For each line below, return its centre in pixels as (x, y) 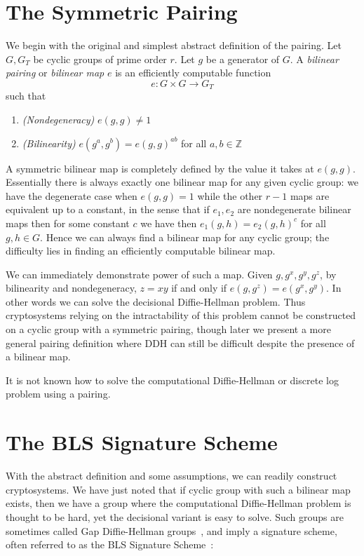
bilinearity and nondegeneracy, (71, 288)
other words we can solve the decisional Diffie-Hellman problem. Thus (156, 301)
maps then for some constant (68, 223)
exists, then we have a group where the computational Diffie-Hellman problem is (178, 503)
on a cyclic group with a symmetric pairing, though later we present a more (168, 329)
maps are (310, 195)
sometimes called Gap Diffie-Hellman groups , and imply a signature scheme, (171, 530)
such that (26, 96)
